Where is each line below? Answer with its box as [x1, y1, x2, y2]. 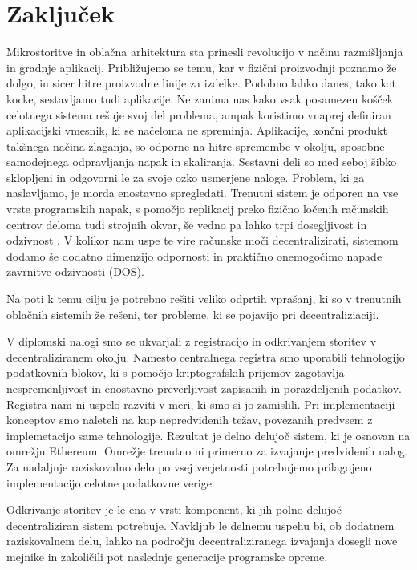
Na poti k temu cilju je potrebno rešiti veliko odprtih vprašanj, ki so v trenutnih [6, 290, 402, 307]
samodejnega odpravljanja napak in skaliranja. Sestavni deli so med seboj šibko [6, 153, 397, 170]
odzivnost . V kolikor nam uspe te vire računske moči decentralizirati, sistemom [6, 232, 399, 249]
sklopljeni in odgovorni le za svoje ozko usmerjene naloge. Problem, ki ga [6, 168, 365, 185]
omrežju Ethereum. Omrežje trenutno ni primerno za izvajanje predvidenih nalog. [6, 443, 408, 459]
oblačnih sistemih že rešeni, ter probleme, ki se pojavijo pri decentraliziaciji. [6, 305, 379, 322]
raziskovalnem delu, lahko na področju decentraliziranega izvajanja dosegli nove [6, 532, 398, 549]
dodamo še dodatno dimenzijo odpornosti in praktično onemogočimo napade [6, 247, 383, 264]
